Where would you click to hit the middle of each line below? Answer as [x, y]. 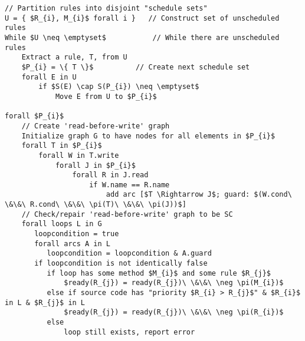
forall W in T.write [79, 155]
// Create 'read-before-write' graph [96, 126]
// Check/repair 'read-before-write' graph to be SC [127, 214]
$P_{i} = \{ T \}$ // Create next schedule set [136, 67]
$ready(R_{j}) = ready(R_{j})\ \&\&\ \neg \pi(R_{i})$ [174, 312]
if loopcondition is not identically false [121, 264]
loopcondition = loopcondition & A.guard [129, 254]
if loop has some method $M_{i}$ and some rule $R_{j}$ [159, 273]
